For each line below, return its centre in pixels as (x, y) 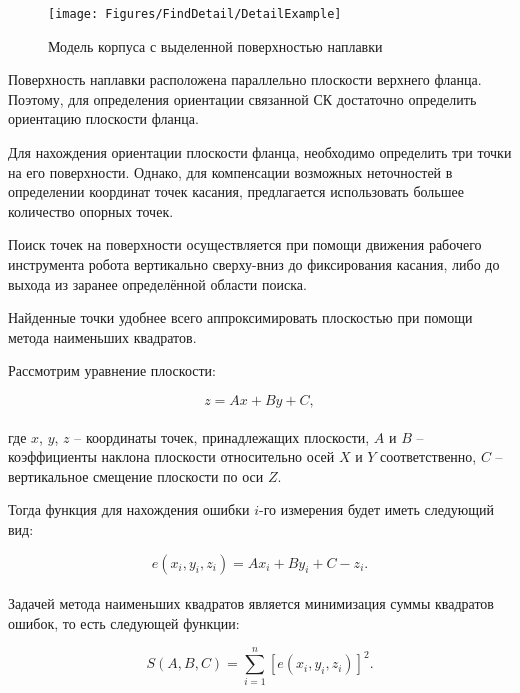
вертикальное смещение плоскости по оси (136, 475)
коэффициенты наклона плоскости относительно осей (171, 456)
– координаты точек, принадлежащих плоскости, (222, 436)
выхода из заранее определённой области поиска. (157, 283)
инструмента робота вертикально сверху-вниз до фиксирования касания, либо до (254, 264)
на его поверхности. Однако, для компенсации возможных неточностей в (230, 171)
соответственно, (428, 456)
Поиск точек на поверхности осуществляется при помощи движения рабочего (245, 244)
